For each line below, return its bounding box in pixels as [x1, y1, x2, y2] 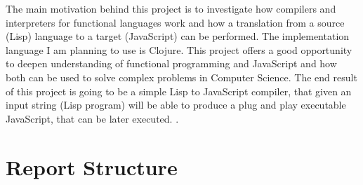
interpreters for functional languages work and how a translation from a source [6, 15, 345, 29]
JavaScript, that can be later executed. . [6, 111, 179, 125]
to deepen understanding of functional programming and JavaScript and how [6, 56, 337, 71]
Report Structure [6, 152, 178, 181]
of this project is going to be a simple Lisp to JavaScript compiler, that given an [6, 83, 352, 98]
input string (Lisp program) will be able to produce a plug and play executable [6, 97, 346, 112]
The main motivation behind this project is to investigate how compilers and [6, 1, 336, 15]
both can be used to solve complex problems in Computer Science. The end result [6, 69, 357, 84]
